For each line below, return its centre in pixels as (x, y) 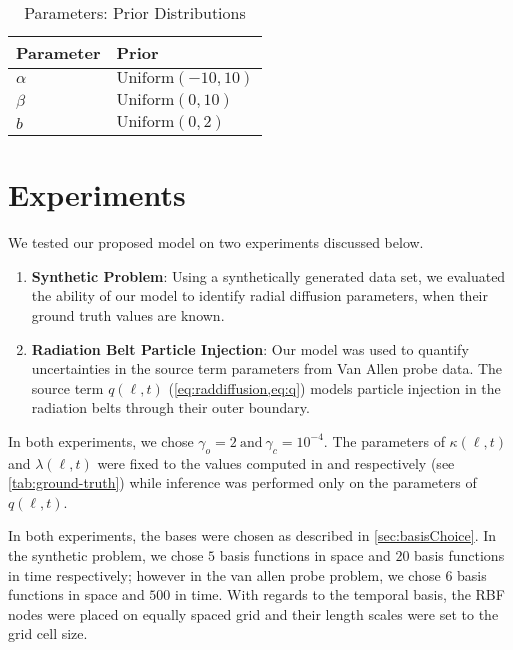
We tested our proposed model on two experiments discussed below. (216, 242)
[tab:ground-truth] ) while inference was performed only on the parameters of (242, 482)
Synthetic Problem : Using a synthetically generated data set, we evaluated (268, 275)
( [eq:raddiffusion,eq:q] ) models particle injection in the (334, 387)
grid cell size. (48, 633)
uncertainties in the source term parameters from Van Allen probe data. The (267, 368)
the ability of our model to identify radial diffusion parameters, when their (259, 295)
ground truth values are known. (128, 314)
